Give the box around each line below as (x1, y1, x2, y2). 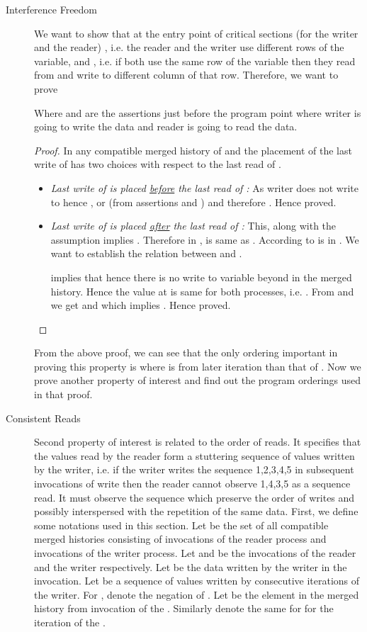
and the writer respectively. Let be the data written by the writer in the (34, 559, 347, 574)
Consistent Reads (6, 410, 81, 425)
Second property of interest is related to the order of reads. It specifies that (34, 434, 361, 449)
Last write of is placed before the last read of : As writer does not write (50, 180, 358, 195)
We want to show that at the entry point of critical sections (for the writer (34, 26, 358, 40)
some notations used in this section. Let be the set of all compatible (34, 517, 329, 532)
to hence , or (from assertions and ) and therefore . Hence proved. (50, 194, 337, 209)
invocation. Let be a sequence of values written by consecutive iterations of (34, 573, 360, 588)
